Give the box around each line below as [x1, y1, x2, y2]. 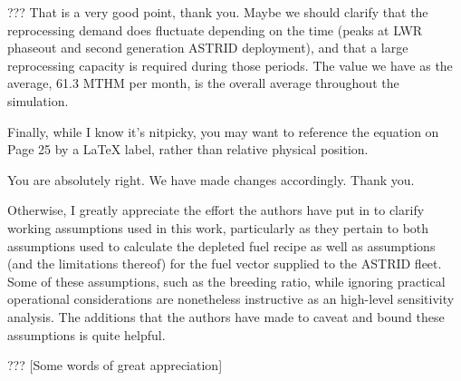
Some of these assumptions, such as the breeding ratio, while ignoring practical [7, 271, 446, 290]
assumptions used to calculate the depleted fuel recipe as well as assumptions [7, 236, 436, 255]
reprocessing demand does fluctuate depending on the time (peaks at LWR [7, 20, 423, 39]
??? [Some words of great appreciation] [7, 356, 223, 375]
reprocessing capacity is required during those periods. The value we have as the [7, 55, 453, 74]
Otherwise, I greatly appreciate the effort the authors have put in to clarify [7, 200, 425, 220]
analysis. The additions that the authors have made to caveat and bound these [7, 307, 445, 326]
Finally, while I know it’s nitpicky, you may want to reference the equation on [7, 122, 439, 141]
